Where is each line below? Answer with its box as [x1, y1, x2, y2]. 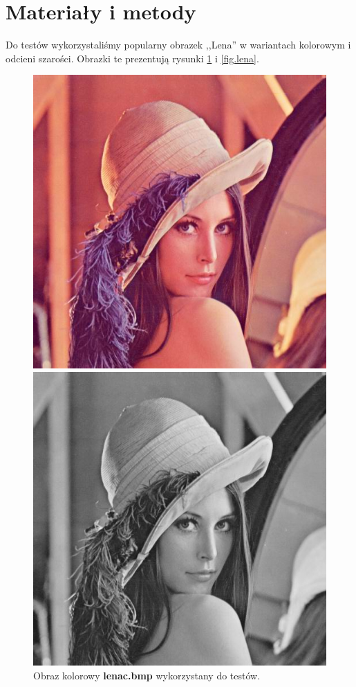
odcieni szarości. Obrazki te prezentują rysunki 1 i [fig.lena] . [6, 51, 259, 65]
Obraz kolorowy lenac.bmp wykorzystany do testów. [33, 668, 261, 682]
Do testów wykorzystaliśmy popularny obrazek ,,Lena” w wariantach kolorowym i [6, 37, 351, 52]
